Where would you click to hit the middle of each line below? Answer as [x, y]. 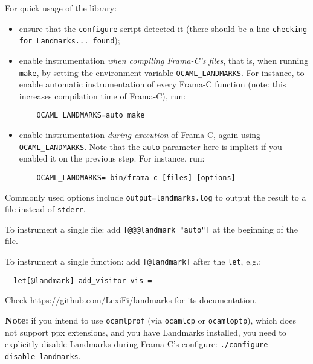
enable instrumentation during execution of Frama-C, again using [140, 134]
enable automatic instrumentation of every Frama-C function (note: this [153, 84]
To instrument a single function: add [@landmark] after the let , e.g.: [133, 261]
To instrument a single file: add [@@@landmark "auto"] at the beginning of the [151, 229]
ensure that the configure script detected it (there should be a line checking [163, 28]
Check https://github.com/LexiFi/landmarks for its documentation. [131, 300]
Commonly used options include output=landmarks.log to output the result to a [156, 197]
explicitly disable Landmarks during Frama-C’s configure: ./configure [137, 344]
